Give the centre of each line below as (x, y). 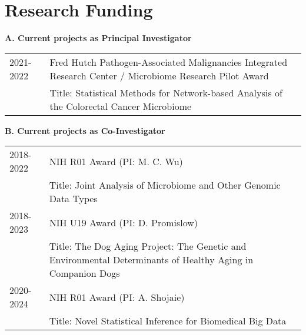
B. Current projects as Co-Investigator (85, 130)
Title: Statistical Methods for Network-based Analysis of (166, 92)
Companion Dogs (84, 273)
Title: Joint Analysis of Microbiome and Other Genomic (165, 185)
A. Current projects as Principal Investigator (98, 38)
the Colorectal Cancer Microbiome (121, 106)
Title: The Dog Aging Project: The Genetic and (148, 246)
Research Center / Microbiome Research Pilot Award (159, 75)
